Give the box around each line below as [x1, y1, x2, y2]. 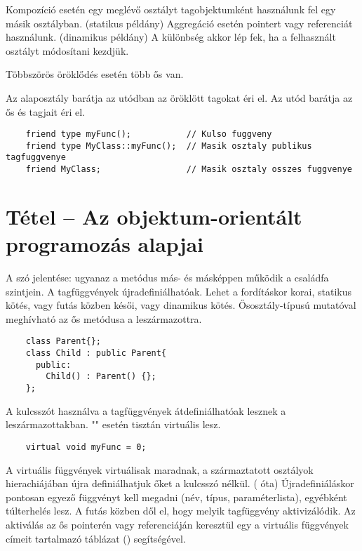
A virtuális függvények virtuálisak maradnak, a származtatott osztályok [6, 462, 314, 477]
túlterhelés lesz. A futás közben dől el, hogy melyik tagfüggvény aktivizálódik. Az [6, 503, 356, 518]
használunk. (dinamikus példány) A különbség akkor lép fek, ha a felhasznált [6, 29, 336, 44]
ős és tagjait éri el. [6, 104, 85, 119]
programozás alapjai [6, 230, 204, 258]
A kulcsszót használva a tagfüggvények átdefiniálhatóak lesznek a [6, 403, 286, 418]
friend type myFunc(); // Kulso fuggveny [25, 129, 272, 140]
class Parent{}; [25, 336, 102, 347]
